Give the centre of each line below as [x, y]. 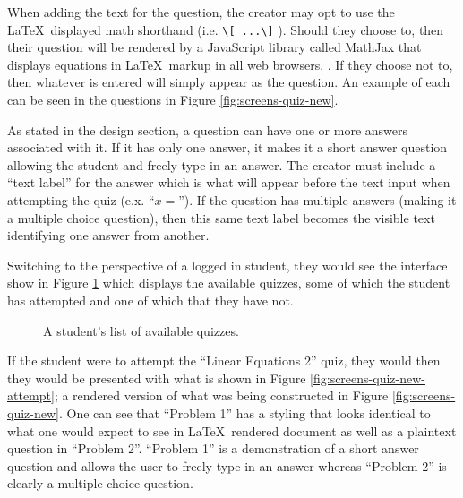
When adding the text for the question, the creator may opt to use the [201, 12]
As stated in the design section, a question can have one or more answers [208, 129]
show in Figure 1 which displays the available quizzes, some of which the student [229, 283]
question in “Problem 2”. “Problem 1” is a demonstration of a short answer [213, 448]
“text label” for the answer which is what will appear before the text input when [229, 182]
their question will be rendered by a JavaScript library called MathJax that [214, 47]
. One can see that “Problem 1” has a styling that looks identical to [244, 412]
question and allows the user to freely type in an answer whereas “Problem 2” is [227, 465]
